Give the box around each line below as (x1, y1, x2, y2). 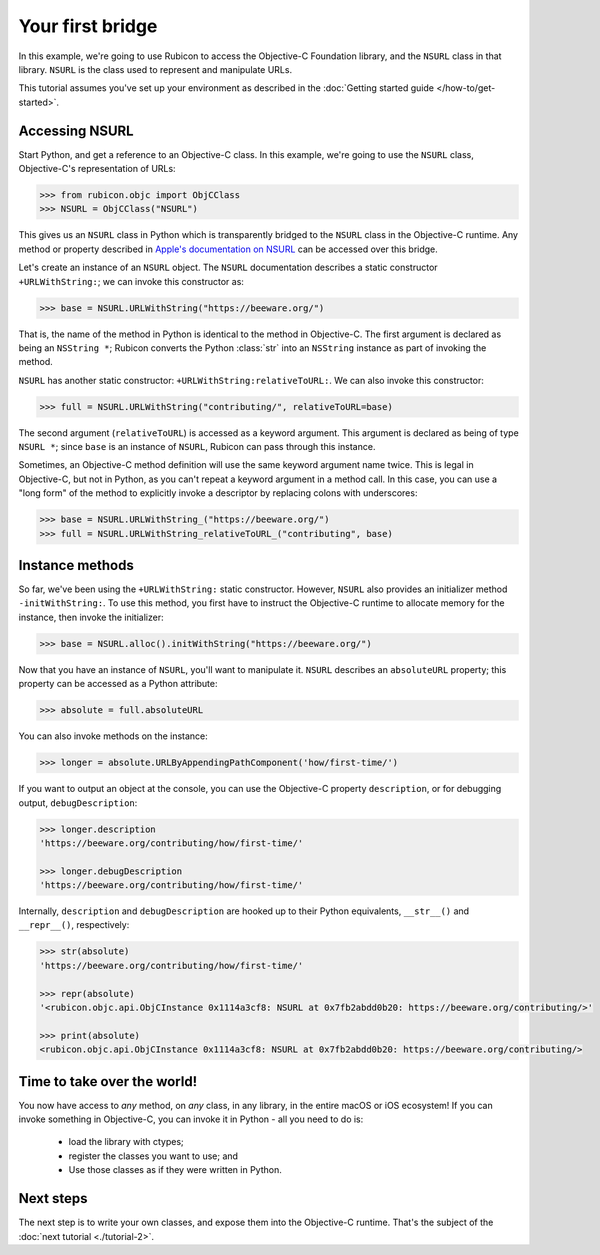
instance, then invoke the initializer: (18, 611, 164, 623)
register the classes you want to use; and (68, 1150, 239, 1162)
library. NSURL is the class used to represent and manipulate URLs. (18, 63, 293, 75)
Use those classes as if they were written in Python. (68, 1164, 282, 1176)
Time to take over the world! (18, 1073, 198, 1090)
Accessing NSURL (18, 122, 134, 139)
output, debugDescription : (18, 796, 138, 809)
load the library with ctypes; (68, 1136, 184, 1148)
